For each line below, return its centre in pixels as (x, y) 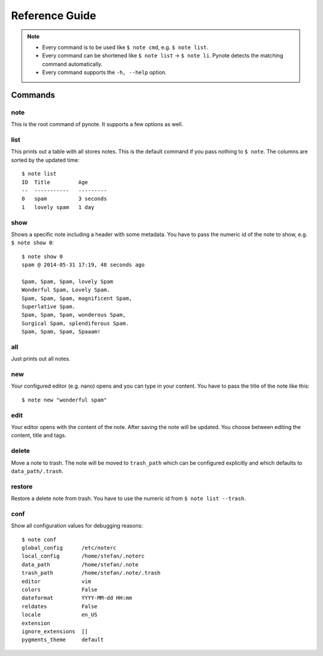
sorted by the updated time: (45, 160)
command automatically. (72, 64)
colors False (60, 589)
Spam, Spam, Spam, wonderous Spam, (74, 315)
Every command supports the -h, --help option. (104, 72)
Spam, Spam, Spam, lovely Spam (68, 281)
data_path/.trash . (37, 471)
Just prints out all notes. (41, 359)
